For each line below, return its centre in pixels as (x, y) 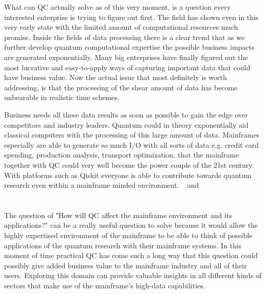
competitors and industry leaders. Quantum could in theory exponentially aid (126, 124)
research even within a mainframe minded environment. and (102, 185)
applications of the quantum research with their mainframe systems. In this (123, 245)
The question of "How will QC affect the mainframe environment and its (118, 215)
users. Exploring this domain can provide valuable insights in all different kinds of (133, 275)
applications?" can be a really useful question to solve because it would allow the (131, 225)
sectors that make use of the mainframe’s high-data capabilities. (105, 286)
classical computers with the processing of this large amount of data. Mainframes (132, 135)
